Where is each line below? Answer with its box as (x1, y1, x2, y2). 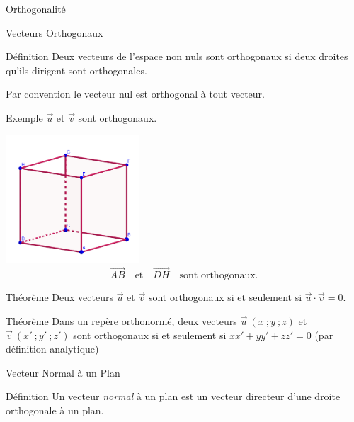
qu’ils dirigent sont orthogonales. (6, 62, 147, 77)
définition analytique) (6, 341, 99, 356)
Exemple (6, 110, 43, 125)
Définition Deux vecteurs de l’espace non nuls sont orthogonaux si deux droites (6, 49, 348, 64)
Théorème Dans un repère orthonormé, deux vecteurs (6, 313, 237, 328)
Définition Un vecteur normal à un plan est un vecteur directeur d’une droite (6, 389, 341, 404)
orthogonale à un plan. (6, 402, 104, 417)
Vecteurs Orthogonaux (6, 25, 103, 40)
